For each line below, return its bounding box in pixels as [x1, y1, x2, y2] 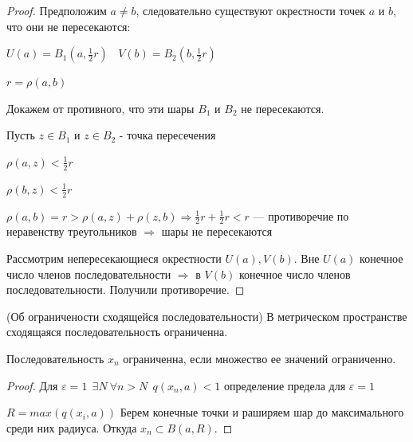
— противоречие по [253, 207, 349, 224]
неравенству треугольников [6, 223, 137, 240]
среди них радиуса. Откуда [6, 419, 137, 436]
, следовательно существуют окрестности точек [136, 2, 366, 18]
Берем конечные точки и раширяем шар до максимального [120, 404, 404, 420]
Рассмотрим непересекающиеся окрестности [6, 250, 222, 267]
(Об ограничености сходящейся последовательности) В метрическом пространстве [6, 307, 407, 324]
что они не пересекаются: [6, 18, 131, 34]
